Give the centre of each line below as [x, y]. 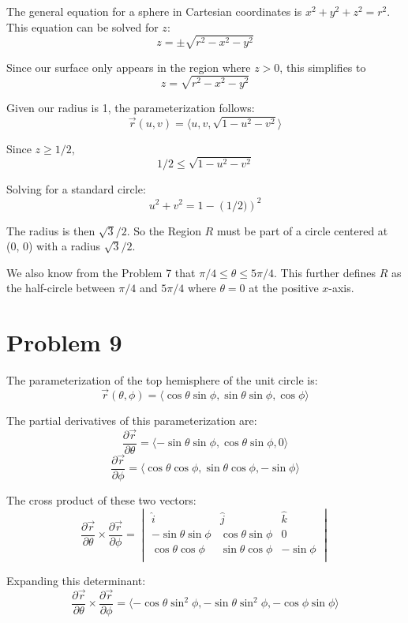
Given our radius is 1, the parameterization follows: [131, 107]
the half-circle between [61, 288]
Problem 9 [64, 342]
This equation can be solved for [82, 26]
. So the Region [164, 230]
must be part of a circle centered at [302, 230]
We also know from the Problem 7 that [101, 272]
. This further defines [325, 272]
